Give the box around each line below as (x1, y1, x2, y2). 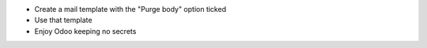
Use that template (34, 16, 93, 25)
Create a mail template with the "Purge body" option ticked (34, 5, 227, 13)
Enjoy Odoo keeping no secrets (34, 26, 137, 35)
